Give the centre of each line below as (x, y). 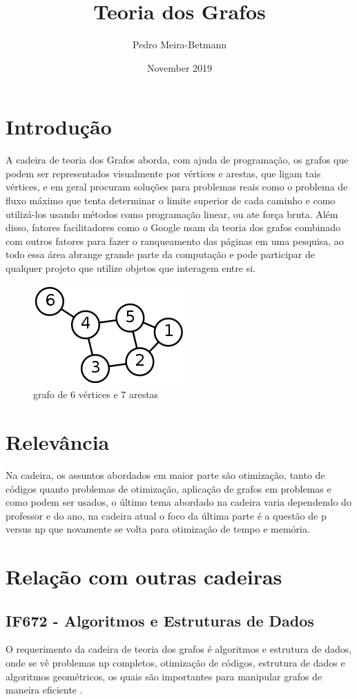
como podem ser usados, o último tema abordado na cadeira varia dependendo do (178, 502)
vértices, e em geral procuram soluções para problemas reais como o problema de (177, 187)
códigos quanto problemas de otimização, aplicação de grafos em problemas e (168, 488)
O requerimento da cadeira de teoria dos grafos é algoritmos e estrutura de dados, (179, 649)
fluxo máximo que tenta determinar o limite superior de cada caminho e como (171, 200)
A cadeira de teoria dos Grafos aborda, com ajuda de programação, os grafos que (177, 160)
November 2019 (180, 67)
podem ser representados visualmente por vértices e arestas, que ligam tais (163, 173)
